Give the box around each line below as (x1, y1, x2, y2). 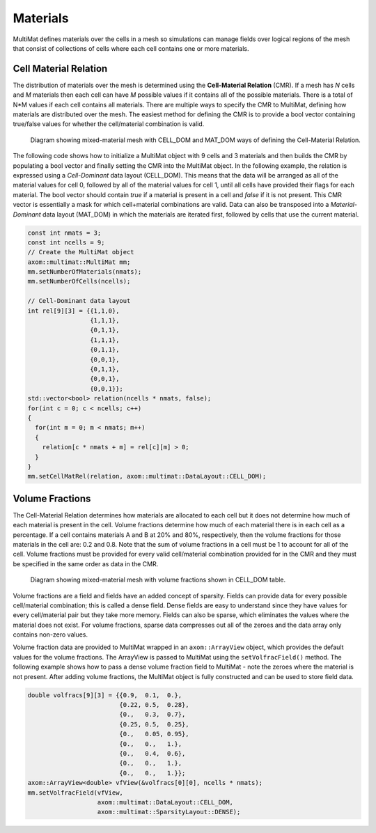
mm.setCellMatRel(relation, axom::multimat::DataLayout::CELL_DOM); (27, 472, 267, 481)
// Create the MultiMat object (27, 248, 135, 256)
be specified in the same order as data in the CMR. (13, 559, 159, 568)
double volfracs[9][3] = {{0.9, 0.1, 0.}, (27, 691, 182, 699)
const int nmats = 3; (27, 228, 102, 237)
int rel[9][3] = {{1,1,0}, (27, 306, 120, 315)
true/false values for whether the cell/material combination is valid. (13, 120, 205, 128)
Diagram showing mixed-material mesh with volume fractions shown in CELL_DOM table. (30, 575, 286, 584)
